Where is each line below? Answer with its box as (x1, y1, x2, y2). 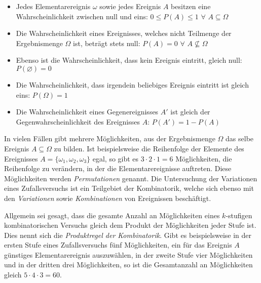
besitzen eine (171, 1, 211, 11)
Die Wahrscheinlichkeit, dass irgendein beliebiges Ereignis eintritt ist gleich (16, 79, 249, 90)
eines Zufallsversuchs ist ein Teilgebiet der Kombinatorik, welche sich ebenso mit (4, 183, 254, 193)
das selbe (226, 133, 254, 144)
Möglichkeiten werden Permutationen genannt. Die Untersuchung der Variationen (4, 173, 257, 183)
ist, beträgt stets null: (73, 37, 140, 48)
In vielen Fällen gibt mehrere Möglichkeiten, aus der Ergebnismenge (4, 133, 215, 144)
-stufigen (226, 210, 252, 220)
